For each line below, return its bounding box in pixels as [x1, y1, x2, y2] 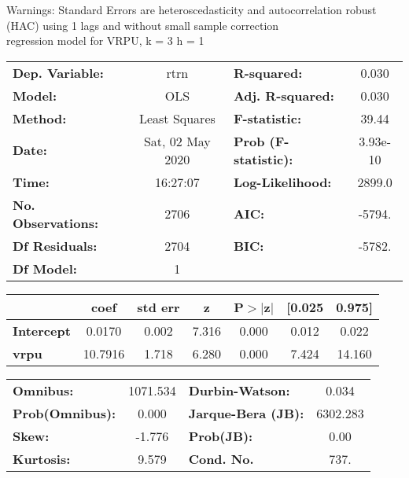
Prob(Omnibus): [13, 403, 116, 422]
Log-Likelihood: [233, 172, 332, 191]
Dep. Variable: [13, 63, 104, 82]
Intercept [13, 321, 71, 340]
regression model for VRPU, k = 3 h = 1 [6, 32, 204, 49]
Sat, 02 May [143, 131, 211, 150]
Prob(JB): [188, 426, 253, 445]
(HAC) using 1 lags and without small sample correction [6, 17, 279, 33]
